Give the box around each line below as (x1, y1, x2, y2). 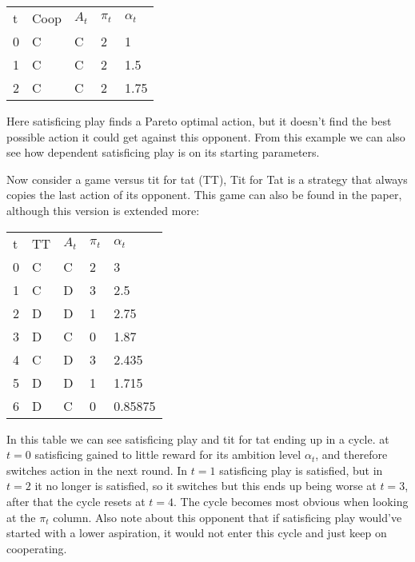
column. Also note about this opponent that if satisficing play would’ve (53, 508, 402, 525)
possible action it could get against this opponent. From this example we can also (6, 128, 405, 145)
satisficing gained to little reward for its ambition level (34, 446, 301, 463)
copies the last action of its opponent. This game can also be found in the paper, (6, 186, 402, 203)
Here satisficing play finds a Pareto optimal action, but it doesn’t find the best (6, 113, 392, 129)
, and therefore (315, 446, 388, 463)
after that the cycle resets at (6, 492, 146, 509)
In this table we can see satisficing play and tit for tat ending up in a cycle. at (6, 430, 389, 447)
